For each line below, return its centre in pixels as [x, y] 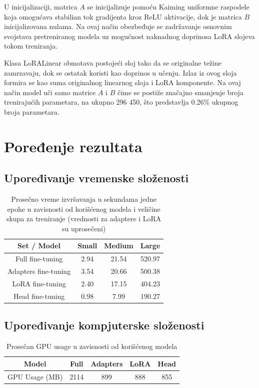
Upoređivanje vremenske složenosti [96, 178]
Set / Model [39, 246]
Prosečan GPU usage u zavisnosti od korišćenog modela [92, 346]
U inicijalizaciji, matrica [41, 7]
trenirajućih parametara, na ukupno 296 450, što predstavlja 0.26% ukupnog [121, 102]
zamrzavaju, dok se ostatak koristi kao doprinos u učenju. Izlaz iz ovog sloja [120, 72]
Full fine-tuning [39, 259]
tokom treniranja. [31, 46]
